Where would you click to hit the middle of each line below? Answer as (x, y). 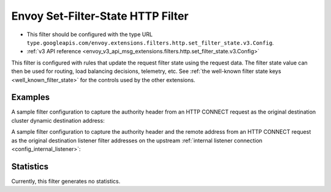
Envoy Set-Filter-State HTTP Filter (100, 16)
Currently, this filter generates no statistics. (66, 181)
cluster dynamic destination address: (58, 120)
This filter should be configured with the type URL (90, 34)
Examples (31, 97)
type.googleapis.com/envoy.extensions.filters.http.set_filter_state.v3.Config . (150, 42)
